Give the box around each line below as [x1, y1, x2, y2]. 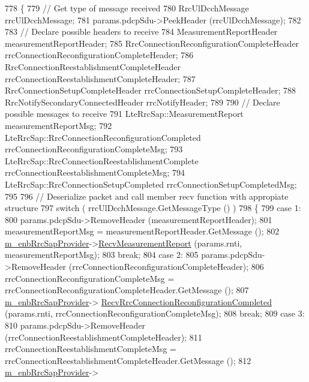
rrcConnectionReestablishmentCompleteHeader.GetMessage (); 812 [5, 354, 251, 366]
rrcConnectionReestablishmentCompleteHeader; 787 [5, 72, 196, 85]
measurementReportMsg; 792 [5, 119, 112, 131]
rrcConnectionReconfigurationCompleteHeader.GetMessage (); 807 [5, 284, 249, 296]
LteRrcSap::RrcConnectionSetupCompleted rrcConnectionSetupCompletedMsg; [5, 178, 297, 190]
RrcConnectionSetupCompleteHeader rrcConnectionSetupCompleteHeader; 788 [5, 84, 296, 97]
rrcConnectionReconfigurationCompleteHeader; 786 [5, 49, 194, 61]
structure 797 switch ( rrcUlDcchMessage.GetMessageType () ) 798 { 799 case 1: [5, 201, 301, 214]
